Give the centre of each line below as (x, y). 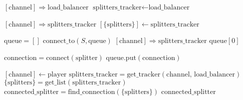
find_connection (91, 92)
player (57, 75)
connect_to (59, 41)
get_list (55, 82)
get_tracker (144, 75)
